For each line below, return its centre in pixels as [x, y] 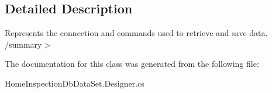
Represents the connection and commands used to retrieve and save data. [136, 33]
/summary [23, 44]
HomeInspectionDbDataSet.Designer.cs [75, 83]
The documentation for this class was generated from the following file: [132, 64]
